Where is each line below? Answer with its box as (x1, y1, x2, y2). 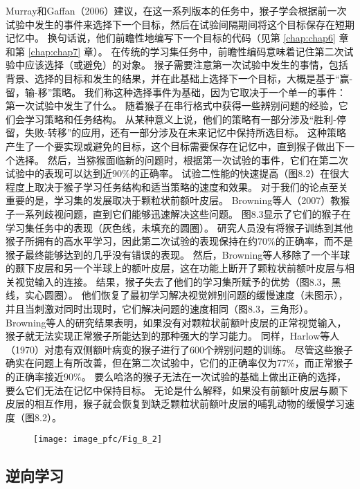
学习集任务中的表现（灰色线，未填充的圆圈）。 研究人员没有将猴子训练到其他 (6, 220, 353, 234)
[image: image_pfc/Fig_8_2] (33, 434, 163, 445)
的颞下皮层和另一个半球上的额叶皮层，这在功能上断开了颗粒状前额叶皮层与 (6, 261, 345, 275)
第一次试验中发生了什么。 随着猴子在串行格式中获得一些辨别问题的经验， (6, 98, 339, 113)
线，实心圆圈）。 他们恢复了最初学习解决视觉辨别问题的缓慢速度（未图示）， (6, 288, 348, 302)
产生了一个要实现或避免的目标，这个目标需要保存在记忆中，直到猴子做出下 (6, 138, 345, 153)
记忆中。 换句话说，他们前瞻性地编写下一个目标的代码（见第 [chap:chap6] (6, 30, 336, 45)
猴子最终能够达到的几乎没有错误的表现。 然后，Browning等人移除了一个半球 (6, 247, 350, 261)
